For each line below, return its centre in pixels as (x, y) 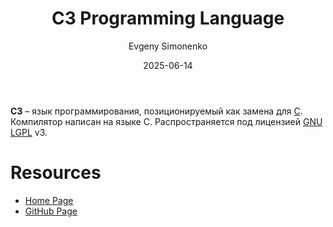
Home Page (49, 200)
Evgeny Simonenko (168, 46)
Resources (56, 173)
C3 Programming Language (168, 18)
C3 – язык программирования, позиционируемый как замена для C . (156, 111)
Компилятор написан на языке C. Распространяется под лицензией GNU (166, 121)
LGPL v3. (29, 132)
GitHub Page (51, 211)
